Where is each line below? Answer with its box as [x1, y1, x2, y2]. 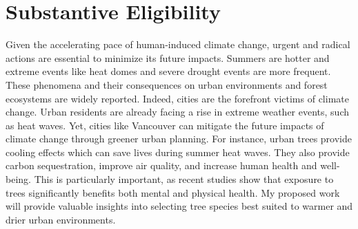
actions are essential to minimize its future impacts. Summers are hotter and [6, 50, 330, 65]
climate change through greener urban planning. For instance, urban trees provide [6, 131, 352, 146]
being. [6, 172, 31, 186]
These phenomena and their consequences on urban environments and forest [6, 77, 328, 91]
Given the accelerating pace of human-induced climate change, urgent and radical [6, 37, 350, 52]
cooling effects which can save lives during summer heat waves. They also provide [6, 144, 350, 159]
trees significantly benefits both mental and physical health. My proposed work [6, 185, 340, 199]
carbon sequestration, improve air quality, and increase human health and [6, 158, 317, 173]
